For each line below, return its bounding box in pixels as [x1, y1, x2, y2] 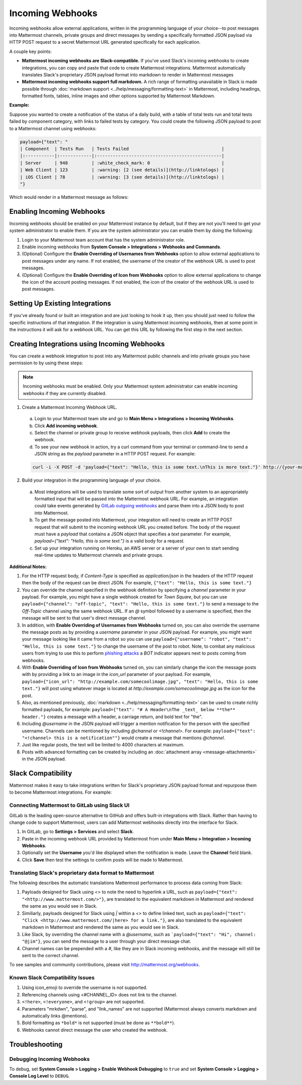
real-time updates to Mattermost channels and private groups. [34, 552, 164, 558]
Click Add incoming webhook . [34, 423, 98, 429]
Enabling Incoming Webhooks [9, 207, 105, 216]
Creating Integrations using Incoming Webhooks [9, 340, 165, 348]
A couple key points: [9, 48, 52, 54]
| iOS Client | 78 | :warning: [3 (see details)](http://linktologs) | [20, 174, 224, 180]
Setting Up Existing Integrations [9, 299, 111, 308]
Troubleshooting [9, 1040, 63, 1049]
